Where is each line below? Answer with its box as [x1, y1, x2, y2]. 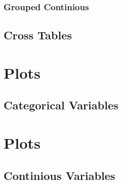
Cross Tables [4, 27, 72, 43]
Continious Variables [4, 167, 115, 183]
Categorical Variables [4, 97, 118, 113]
